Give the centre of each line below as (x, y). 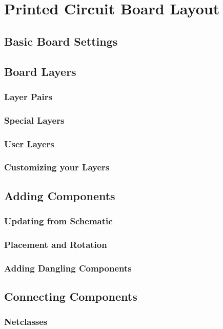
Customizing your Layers (57, 167)
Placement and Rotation (56, 244)
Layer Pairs (28, 96)
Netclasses (26, 322)
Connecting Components (71, 296)
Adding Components (60, 195)
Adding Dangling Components (68, 268)
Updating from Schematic (58, 221)
